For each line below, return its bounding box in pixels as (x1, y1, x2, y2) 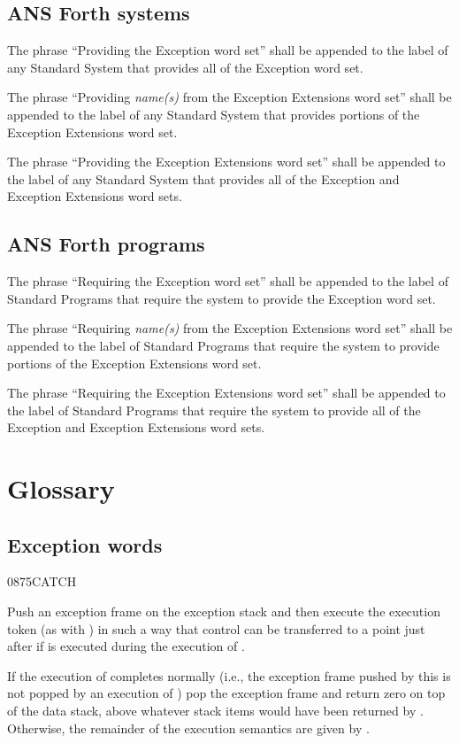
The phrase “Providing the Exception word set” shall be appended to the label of (7, 41, 448, 59)
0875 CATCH (7, 572, 77, 591)
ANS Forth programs (7, 230, 205, 258)
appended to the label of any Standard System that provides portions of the (7, 104, 420, 123)
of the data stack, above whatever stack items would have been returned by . (7, 701, 424, 720)
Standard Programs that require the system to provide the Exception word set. (7, 289, 436, 307)
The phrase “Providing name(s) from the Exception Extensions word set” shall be (7, 88, 452, 106)
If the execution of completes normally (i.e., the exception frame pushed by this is (7, 666, 451, 685)
